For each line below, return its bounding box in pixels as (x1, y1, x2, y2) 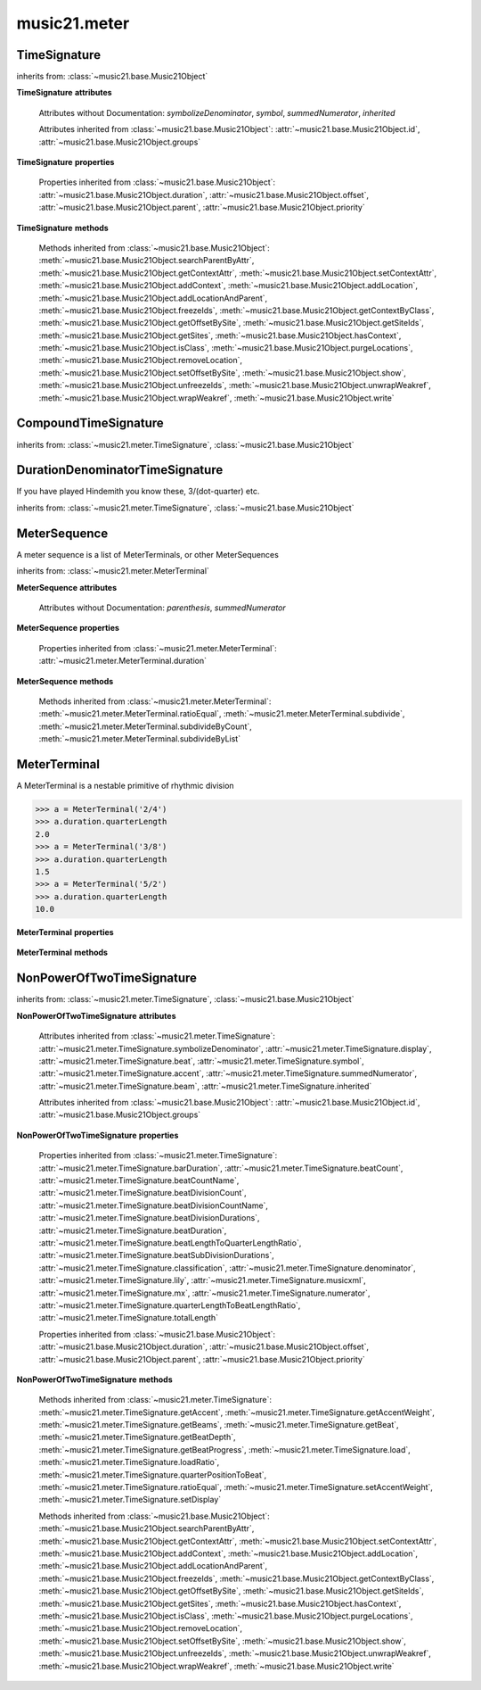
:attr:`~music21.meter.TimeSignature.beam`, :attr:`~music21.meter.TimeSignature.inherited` (38, 1081, 372, 1091)
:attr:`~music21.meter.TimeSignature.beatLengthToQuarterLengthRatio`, (38, 1238, 302, 1248)
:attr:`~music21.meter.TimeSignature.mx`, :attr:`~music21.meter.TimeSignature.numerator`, (38, 1288, 371, 1298)
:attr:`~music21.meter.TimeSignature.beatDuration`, (38, 1225, 227, 1236)
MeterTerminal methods (16, 947, 109, 958)
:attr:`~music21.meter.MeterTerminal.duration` (38, 656, 208, 667)
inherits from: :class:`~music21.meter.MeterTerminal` (16, 566, 209, 576)
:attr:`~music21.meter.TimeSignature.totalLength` (38, 1313, 218, 1323)
